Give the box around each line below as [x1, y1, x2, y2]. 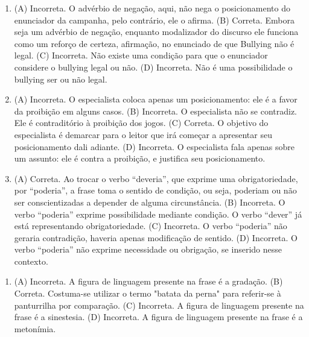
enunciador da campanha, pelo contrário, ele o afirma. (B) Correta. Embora [14, 13, 295, 26]
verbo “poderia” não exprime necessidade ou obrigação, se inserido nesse [14, 243, 282, 256]
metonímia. [14, 322, 56, 335]
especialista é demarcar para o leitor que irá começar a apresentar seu [14, 128, 272, 140]
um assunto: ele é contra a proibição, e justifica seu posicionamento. [14, 152, 266, 165]
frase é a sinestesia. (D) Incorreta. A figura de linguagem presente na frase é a [14, 310, 303, 323]
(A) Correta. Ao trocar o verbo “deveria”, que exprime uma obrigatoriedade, [14, 172, 298, 184]
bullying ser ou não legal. [14, 72, 107, 85]
